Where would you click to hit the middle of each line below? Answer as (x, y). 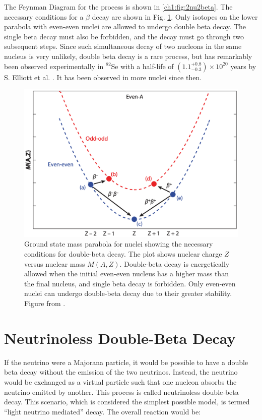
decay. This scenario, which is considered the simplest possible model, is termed (127, 402)
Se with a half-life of (142, 66)
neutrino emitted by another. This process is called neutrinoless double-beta (121, 392)
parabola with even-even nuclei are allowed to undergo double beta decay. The (125, 26)
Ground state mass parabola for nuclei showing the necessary (119, 244)
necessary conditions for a (44, 16)
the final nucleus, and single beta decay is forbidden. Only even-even (130, 283)
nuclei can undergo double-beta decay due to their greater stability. (128, 293)
